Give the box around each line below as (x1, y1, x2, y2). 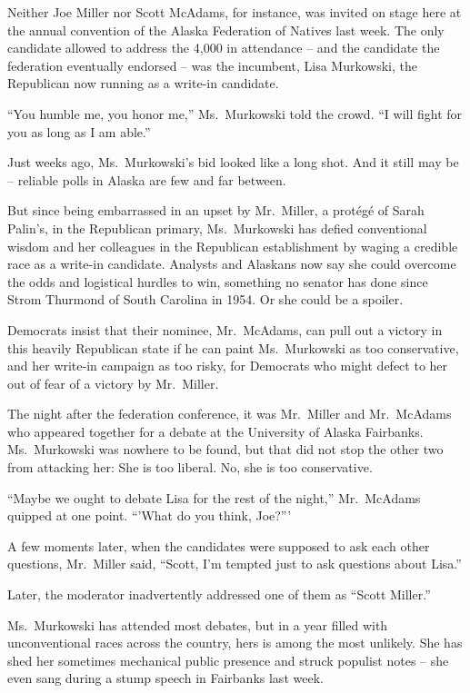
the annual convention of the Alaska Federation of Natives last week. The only (7, 20, 445, 39)
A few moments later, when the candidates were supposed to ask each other (7, 536, 430, 555)
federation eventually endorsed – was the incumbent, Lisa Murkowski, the (7, 55, 417, 74)
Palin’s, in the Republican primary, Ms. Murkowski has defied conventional (7, 218, 427, 237)
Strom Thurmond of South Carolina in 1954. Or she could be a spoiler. (7, 290, 404, 309)
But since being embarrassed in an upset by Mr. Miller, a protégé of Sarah (7, 201, 425, 220)
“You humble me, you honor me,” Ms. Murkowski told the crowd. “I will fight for (7, 104, 463, 123)
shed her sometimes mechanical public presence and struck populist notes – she (7, 650, 449, 669)
